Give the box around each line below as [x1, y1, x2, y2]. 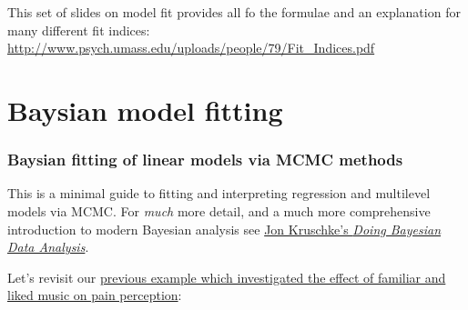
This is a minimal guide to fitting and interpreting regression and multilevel [7, 184, 431, 203]
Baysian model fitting [7, 91, 283, 128]
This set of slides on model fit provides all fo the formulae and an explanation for [7, 3, 461, 21]
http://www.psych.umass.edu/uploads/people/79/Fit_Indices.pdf [7, 38, 375, 57]
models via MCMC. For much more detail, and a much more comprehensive [7, 201, 431, 220]
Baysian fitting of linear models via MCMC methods [7, 148, 403, 171]
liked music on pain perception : [7, 285, 182, 305]
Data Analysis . [7, 237, 89, 256]
